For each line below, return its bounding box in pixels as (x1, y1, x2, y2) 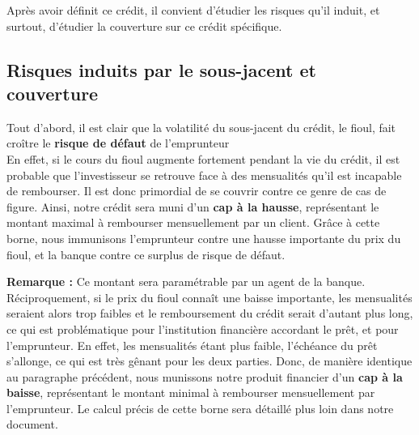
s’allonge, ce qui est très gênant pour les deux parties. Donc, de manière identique (6, 352, 413, 369)
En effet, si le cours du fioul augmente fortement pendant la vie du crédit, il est (6, 150, 400, 167)
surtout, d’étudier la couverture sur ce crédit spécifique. (6, 17, 282, 34)
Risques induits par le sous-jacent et (6, 57, 316, 82)
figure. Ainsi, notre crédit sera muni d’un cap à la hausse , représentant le (6, 198, 379, 215)
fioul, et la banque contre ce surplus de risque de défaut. (6, 245, 286, 262)
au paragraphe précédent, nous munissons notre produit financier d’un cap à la (6, 368, 403, 385)
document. (6, 416, 58, 433)
